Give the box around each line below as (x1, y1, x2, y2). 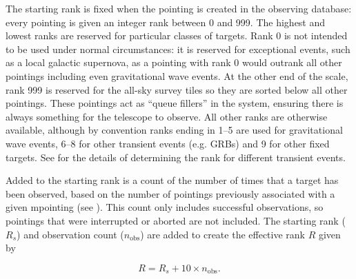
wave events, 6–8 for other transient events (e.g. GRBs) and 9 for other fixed (6, 136, 330, 150)
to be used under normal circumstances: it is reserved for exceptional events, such (6, 41, 350, 56)
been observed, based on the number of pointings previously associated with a (6, 186, 335, 200)
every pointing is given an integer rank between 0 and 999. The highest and (6, 14, 326, 29)
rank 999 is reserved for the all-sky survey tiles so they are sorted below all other (6, 82, 348, 96)
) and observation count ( (17, 227, 124, 241)
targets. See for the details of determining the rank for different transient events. (6, 149, 346, 164)
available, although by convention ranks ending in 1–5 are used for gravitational (6, 123, 343, 137)
